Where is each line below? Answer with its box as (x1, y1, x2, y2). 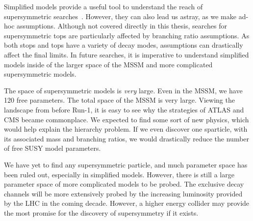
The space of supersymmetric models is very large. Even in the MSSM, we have (4, 85, 243, 95)
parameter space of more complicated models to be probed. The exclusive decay (4, 179, 244, 189)
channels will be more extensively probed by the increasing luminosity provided (4, 188, 243, 198)
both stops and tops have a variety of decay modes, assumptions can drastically (4, 40, 243, 50)
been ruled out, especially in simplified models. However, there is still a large (4, 169, 234, 179)
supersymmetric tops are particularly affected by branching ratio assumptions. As (4, 30, 250, 40)
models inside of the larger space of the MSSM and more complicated (4, 59, 213, 69)
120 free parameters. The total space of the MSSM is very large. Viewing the (4, 95, 235, 105)
